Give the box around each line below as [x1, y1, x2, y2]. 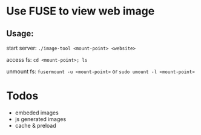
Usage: [6, 28, 35, 39]
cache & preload [15, 122, 56, 129]
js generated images [15, 115, 67, 122]
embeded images [15, 109, 59, 116]
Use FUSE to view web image [6, 4, 155, 18]
